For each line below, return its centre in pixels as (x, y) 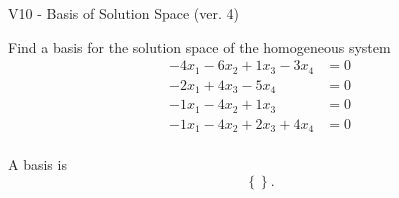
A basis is (37, 164)
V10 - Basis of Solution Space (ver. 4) (123, 13)
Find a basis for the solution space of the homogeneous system (199, 46)
